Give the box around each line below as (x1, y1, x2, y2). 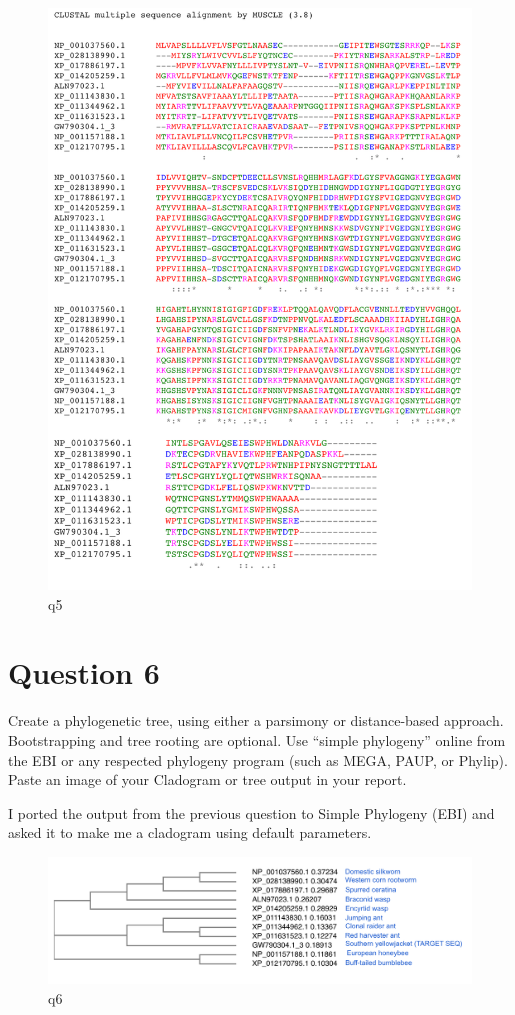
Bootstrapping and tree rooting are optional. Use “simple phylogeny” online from (8, 729, 506, 750)
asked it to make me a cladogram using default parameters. (8, 822, 372, 843)
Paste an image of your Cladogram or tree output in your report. (8, 769, 407, 790)
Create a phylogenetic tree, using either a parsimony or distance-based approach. (8, 710, 504, 731)
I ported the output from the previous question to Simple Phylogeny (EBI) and (8, 802, 495, 823)
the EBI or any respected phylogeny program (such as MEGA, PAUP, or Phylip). (8, 749, 508, 770)
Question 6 (8, 652, 160, 693)
